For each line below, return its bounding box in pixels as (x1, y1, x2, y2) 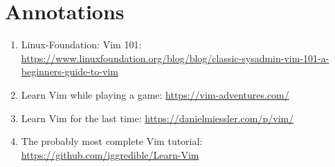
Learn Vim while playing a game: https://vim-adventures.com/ (21, 87, 289, 101)
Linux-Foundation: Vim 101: (21, 37, 142, 52)
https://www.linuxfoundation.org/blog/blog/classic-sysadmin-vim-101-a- (21, 50, 329, 65)
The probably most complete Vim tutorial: (21, 134, 203, 148)
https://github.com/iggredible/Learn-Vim (21, 147, 199, 161)
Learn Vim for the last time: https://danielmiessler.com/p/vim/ (21, 110, 294, 125)
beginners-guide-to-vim (21, 64, 118, 79)
